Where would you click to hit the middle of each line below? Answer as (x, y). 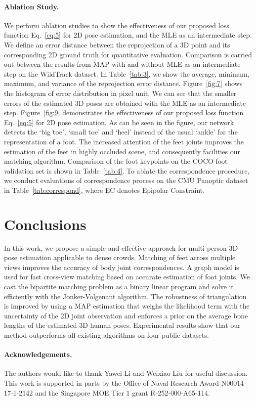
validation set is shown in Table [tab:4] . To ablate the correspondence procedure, (127, 170)
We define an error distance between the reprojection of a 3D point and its (117, 44)
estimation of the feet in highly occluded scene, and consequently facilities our (122, 151)
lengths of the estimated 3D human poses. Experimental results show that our (122, 325)
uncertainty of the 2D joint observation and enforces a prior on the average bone (126, 315)
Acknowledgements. (38, 354)
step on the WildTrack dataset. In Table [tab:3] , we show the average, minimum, (127, 73)
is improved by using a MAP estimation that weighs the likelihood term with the (127, 306)
